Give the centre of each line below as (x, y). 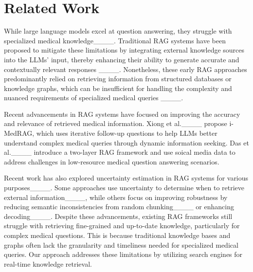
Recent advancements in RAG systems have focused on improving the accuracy (122, 114)
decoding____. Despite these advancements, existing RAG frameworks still (118, 216)
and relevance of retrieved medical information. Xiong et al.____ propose (116, 123)
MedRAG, (19, 133)
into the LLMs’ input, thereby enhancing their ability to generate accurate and (122, 59)
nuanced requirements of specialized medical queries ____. (94, 98)
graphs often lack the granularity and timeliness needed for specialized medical (121, 245)
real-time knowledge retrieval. (48, 263)
